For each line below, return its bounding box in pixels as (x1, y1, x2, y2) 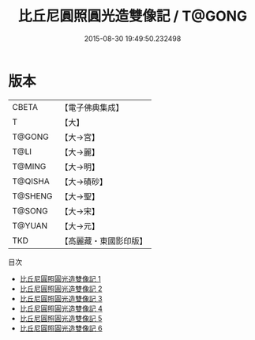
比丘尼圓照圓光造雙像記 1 (19, 274, 101, 283)
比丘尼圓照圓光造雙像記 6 (19, 323, 103, 333)
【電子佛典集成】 (60, 102, 124, 113)
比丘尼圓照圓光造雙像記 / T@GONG (17, 7, 248, 25)
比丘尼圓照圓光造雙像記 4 (19, 304, 103, 313)
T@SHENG (12, 191, 53, 202)
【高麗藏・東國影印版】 (60, 235, 148, 246)
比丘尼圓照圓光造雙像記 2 (19, 284, 103, 293)
